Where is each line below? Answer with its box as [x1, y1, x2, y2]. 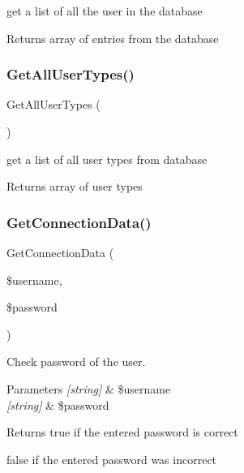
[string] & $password [6, 396, 109, 413]
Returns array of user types [6, 178, 143, 195]
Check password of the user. [6, 353, 146, 370]
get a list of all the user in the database [6, 2, 203, 19]
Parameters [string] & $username [6, 380, 171, 397]
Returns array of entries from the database [6, 29, 219, 46]
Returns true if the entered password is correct [6, 424, 238, 441]
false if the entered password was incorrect [6, 450, 217, 467]
